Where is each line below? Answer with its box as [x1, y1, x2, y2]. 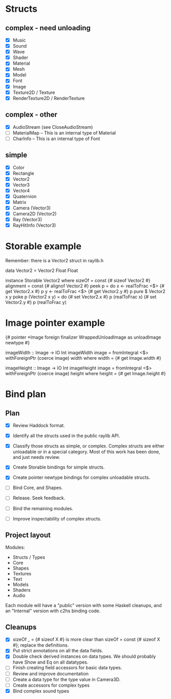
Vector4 [12, 187, 30, 193]
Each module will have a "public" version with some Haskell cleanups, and [5, 603, 162, 609]
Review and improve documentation [12, 670, 89, 676]
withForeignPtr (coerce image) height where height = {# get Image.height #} [5, 371, 166, 377]
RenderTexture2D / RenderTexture [12, 95, 85, 101]
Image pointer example [5, 317, 105, 329]
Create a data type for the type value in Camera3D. [12, 676, 121, 683]
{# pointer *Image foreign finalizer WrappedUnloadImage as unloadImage [5, 334, 161, 340]
